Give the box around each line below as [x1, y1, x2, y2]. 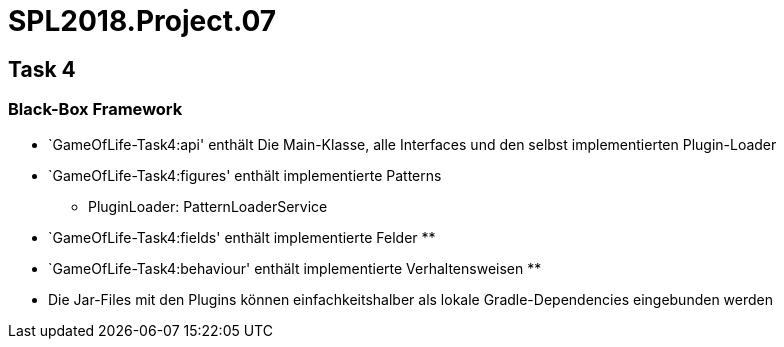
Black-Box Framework [8, 99, 183, 120]
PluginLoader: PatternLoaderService [88, 197, 328, 215]
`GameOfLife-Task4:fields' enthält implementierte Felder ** [48, 228, 436, 246]
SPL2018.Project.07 [8, 4, 277, 38]
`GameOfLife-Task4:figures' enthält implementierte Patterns [48, 166, 442, 184]
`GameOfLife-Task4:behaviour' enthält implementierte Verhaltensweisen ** [48, 259, 542, 277]
